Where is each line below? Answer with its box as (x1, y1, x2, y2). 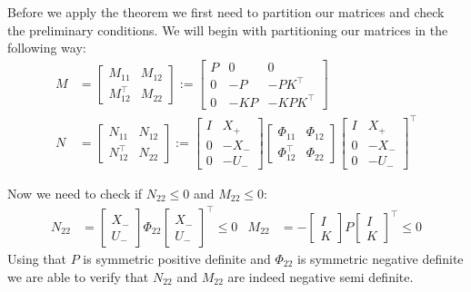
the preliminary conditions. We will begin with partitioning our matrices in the (7, 20, 448, 39)
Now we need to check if (7, 183, 143, 202)
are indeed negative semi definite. (227, 267, 414, 286)
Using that (7, 249, 67, 268)
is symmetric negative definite (296, 249, 464, 268)
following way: (7, 38, 86, 57)
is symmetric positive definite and (83, 249, 271, 268)
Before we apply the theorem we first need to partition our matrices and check (7, 3, 445, 21)
